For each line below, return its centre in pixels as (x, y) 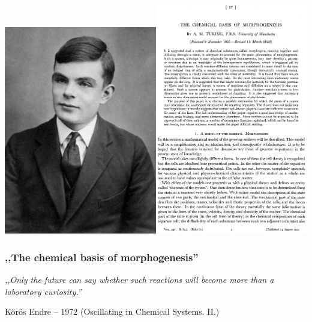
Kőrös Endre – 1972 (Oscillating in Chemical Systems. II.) (112, 311)
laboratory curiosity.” (43, 291)
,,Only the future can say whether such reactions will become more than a (139, 280)
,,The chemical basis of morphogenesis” (102, 257)
